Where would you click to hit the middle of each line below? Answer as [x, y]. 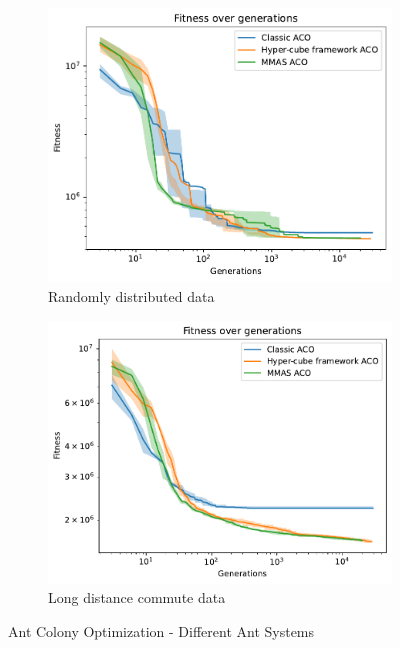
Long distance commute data [137, 597]
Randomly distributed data [131, 295]
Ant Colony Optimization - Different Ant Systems [161, 631]
